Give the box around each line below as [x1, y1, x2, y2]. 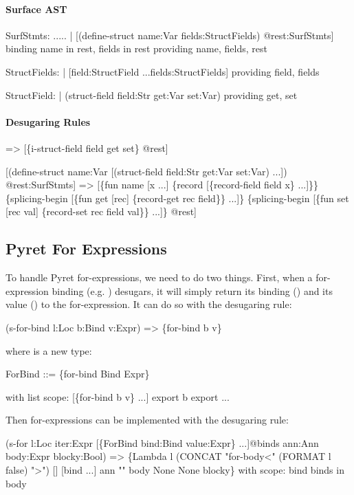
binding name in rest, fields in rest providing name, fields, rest [5, 41, 267, 56]
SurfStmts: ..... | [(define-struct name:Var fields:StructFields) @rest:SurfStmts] [5, 27, 334, 42]
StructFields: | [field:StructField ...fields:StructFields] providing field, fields [5, 64, 320, 78]
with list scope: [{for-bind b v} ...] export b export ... [5, 389, 230, 404]
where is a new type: [5, 343, 92, 357]
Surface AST [5, 1, 67, 16]
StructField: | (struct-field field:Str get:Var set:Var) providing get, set [5, 87, 298, 102]
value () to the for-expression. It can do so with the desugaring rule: [5, 297, 292, 311]
